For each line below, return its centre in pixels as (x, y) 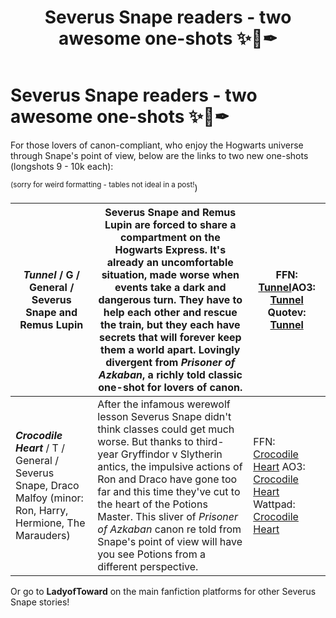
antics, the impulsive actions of (170, 466)
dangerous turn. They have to (170, 299)
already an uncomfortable (170, 262)
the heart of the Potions (152, 504)
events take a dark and (170, 287)
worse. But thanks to (145, 441)
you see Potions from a (151, 554)
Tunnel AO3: (287, 287)
